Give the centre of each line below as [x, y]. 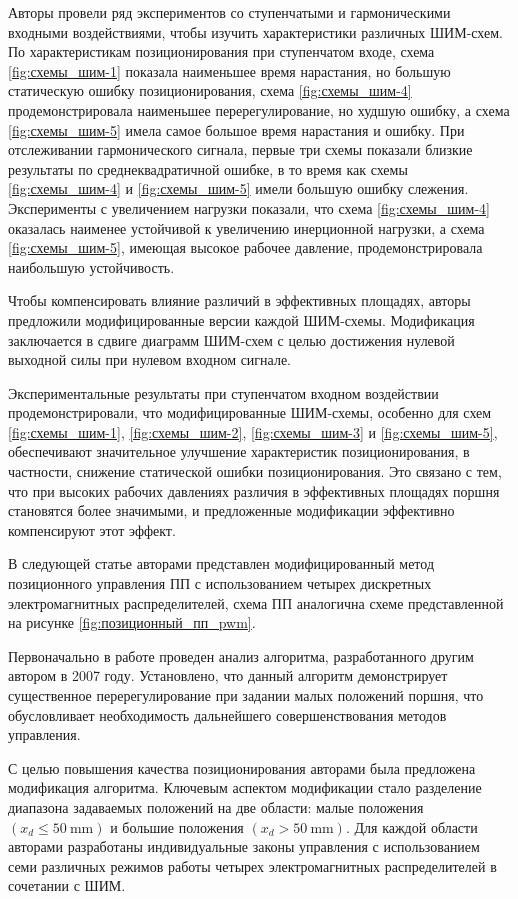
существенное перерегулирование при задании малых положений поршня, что [246, 695]
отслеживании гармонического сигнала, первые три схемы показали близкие [240, 149]
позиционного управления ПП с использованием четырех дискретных [220, 583]
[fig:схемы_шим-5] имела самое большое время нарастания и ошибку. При [236, 129]
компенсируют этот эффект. [92, 529]
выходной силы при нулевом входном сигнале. [150, 359]
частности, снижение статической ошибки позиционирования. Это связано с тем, [255, 471]
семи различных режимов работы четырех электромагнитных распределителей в [252, 865]
